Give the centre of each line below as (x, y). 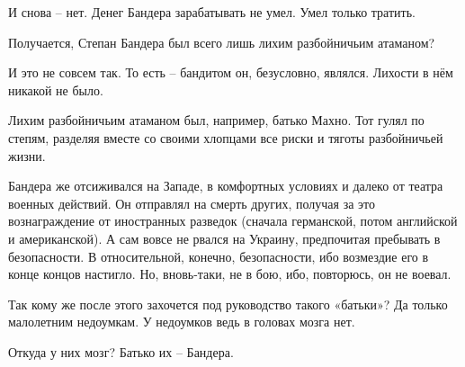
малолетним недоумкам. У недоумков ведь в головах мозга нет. (182, 322)
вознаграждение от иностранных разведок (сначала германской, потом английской (233, 221)
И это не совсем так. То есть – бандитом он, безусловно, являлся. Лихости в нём (231, 72)
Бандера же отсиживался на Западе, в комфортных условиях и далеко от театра (226, 186)
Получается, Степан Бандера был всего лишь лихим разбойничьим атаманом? (222, 42)
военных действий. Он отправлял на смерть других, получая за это (192, 203)
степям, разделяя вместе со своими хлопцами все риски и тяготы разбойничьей (226, 137)
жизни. (27, 155)
